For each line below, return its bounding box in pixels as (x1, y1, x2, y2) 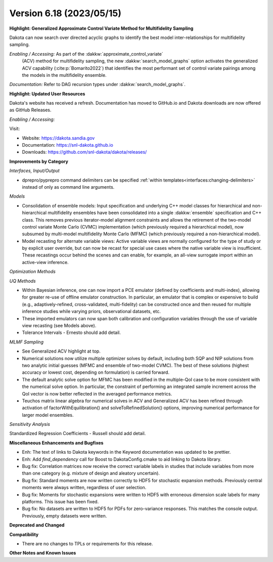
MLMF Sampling (9, 339, 44, 345)
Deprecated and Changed (9, 522, 65, 528)
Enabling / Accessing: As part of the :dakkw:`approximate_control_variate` (9, 51, 164, 57)
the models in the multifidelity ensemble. (22, 72, 107, 78)
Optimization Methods (9, 269, 56, 275)
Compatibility (9, 531, 39, 537)
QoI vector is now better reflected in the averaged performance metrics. (22, 391, 172, 397)
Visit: (9, 125, 20, 132)
